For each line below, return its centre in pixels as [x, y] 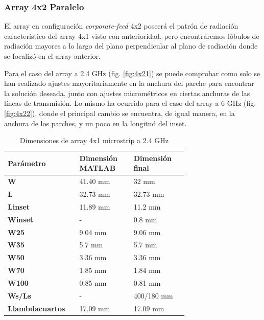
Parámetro [27, 163]
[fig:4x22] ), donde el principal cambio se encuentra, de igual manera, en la [119, 113]
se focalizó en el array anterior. [52, 56]
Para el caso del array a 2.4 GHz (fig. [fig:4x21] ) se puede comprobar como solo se [132, 73]
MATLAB [98, 168]
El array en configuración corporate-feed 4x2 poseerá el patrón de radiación [121, 26]
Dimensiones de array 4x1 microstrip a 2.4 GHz [94, 140]
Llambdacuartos [37, 308]
